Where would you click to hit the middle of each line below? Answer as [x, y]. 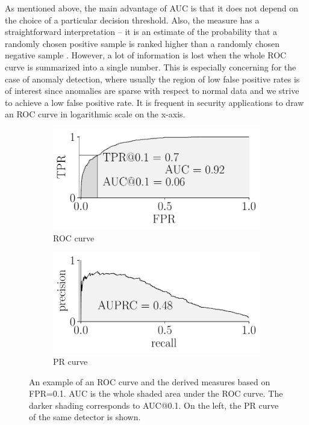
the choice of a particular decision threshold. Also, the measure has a [132, 20]
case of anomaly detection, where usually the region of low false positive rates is [152, 79]
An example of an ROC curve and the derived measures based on [150, 381]
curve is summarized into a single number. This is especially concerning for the [151, 67]
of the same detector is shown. [85, 417]
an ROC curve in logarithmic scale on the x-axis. [95, 114]
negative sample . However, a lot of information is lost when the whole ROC [146, 55]
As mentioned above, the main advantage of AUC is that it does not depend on [152, 8]
